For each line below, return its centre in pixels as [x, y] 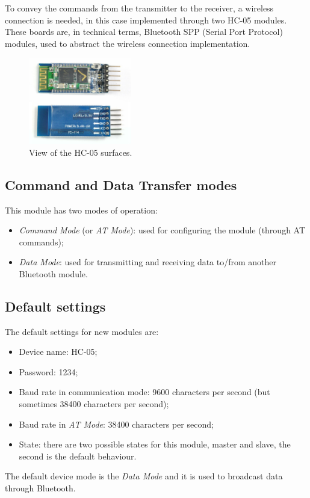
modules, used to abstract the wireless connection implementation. [128, 43]
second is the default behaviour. [78, 456]
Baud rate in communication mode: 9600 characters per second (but [144, 392]
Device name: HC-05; [58, 352]
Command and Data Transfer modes [121, 184]
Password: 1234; [48, 371]
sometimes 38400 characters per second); [94, 404]
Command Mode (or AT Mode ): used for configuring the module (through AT [162, 230]
